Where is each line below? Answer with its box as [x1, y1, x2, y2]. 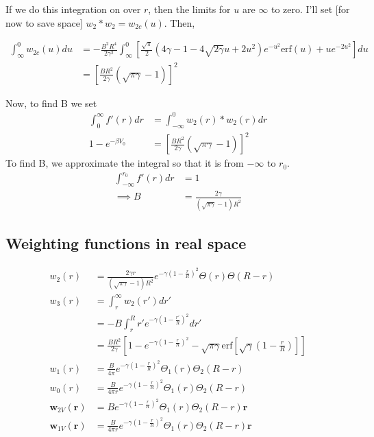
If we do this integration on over [5, 2, 141, 16]
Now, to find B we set [5, 95, 97, 110]
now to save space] [5, 15, 83, 29]
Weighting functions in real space [5, 233, 247, 254]
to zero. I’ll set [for [271, 2, 350, 16]
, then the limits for [148, 2, 231, 16]
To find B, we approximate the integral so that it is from [5, 156, 244, 170]
